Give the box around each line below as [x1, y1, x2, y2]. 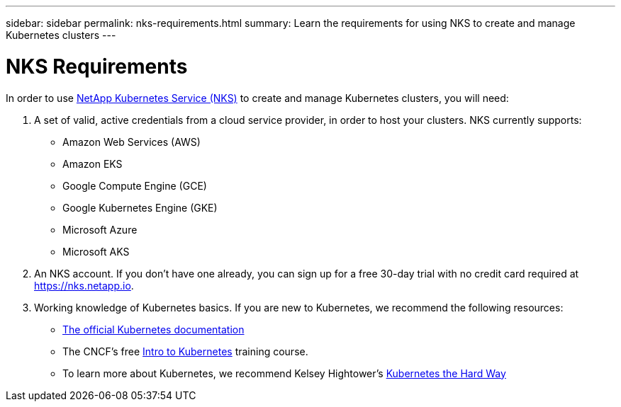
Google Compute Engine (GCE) [62, 179, 207, 192]
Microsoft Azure [62, 223, 138, 236]
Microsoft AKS [62, 245, 130, 258]
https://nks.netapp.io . [34, 279, 134, 292]
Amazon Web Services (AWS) [62, 135, 201, 148]
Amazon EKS [62, 157, 123, 170]
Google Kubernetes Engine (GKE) [62, 201, 218, 214]
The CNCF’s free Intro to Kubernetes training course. [62, 345, 308, 357]
